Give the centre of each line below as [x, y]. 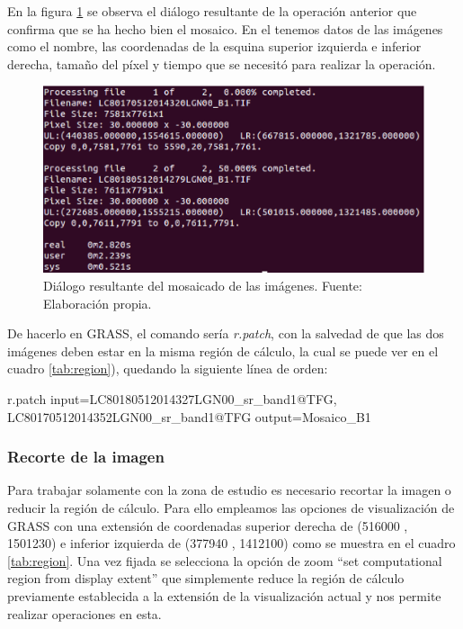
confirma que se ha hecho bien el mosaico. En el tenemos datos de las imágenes [225, 28]
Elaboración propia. [98, 303]
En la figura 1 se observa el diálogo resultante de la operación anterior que [212, 11]
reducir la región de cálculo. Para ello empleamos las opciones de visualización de [231, 508]
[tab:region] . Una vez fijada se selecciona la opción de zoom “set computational [225, 560]
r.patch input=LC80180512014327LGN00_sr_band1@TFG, [172, 399]
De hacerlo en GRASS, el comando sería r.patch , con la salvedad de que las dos [226, 333]
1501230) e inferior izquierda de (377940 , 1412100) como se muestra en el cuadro [231, 543]
